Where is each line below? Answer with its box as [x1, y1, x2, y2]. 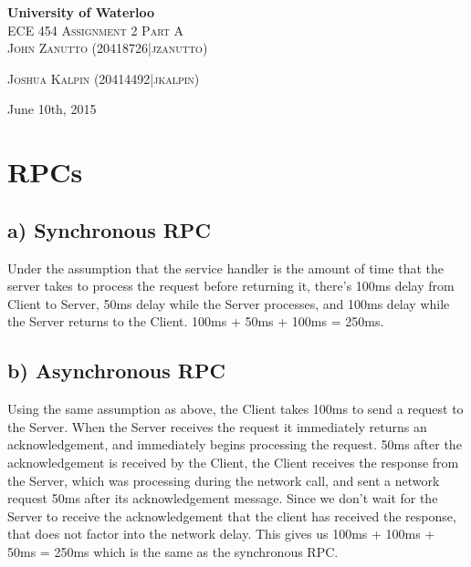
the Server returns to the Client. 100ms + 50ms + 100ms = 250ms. [7, 312, 384, 331]
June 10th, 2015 [7, 99, 97, 119]
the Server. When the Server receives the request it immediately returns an [7, 417, 427, 436]
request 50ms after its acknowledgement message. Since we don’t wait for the [7, 489, 438, 508]
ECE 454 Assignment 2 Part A [7, 20, 184, 39]
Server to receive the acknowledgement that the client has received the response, [7, 506, 456, 525]
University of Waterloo [7, 3, 155, 21]
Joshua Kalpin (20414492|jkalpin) [7, 68, 200, 88]
